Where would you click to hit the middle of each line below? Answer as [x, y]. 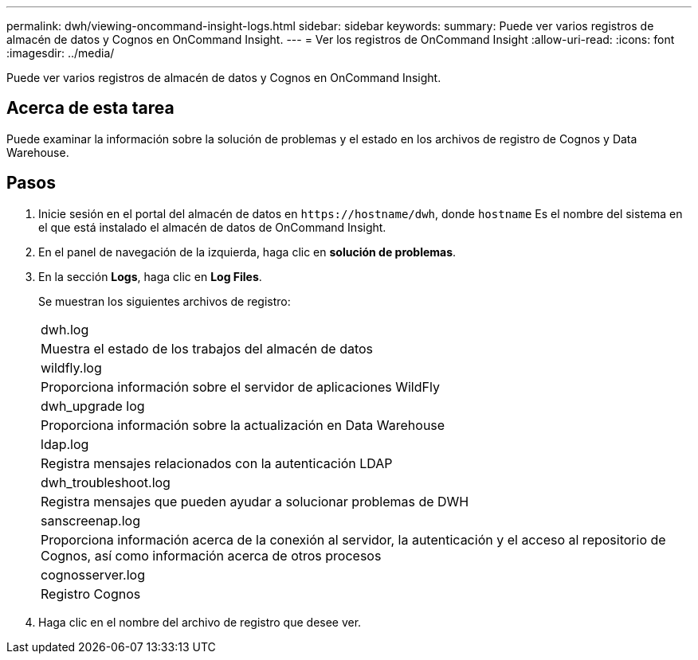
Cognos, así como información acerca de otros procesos [211, 555]
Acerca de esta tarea [90, 108]
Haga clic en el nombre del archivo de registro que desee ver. [200, 622]
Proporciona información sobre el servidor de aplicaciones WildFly [240, 387]
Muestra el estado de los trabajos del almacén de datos [207, 348]
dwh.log [65, 329]
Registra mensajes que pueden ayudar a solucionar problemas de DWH [255, 501]
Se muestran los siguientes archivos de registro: [165, 301]
